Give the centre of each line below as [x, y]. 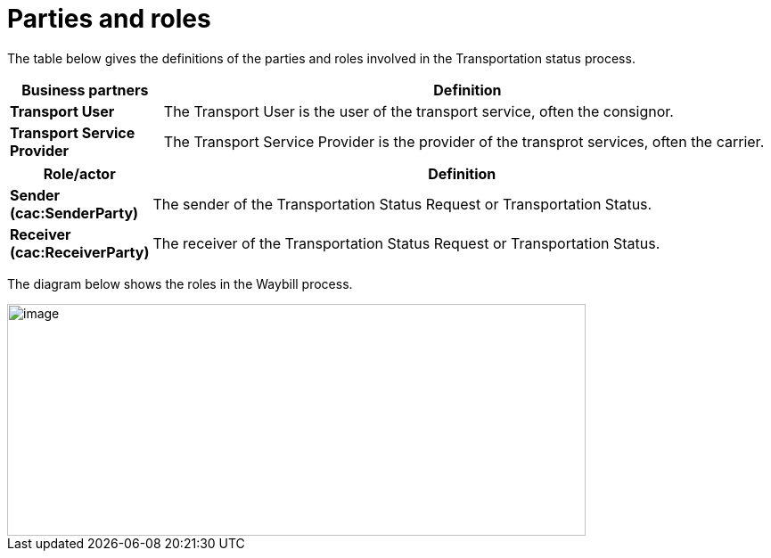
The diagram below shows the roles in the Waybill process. [180, 283]
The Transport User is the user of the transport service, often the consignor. [418, 111]
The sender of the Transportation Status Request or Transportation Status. [402, 204]
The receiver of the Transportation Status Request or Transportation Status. [406, 243]
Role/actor [79, 173]
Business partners [85, 90]
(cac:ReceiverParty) [80, 252]
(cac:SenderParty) [74, 213]
